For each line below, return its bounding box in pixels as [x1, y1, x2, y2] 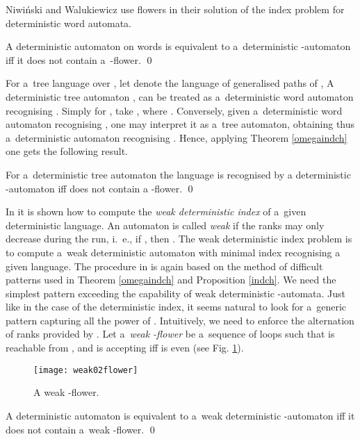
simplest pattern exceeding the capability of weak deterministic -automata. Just [6, 285, 346, 300]
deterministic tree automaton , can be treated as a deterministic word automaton [6, 89, 354, 103]
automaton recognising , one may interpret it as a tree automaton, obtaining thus [6, 117, 355, 131]
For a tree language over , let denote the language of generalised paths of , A [6, 76, 334, 90]
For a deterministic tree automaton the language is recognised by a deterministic [6, 167, 351, 181]
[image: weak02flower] [33, 365, 138, 375]
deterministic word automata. [6, 15, 131, 30]
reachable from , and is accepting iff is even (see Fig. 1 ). [6, 340, 244, 355]
